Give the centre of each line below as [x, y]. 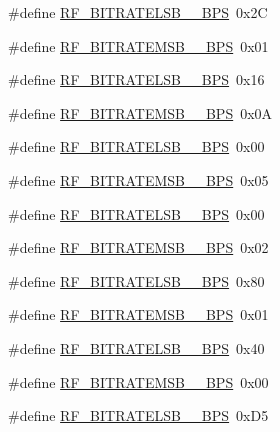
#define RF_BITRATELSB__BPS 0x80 [136, 280]
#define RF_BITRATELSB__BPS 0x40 [136, 347]
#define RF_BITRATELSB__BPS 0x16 [136, 79]
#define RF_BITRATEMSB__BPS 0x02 [138, 247]
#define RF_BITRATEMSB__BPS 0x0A [140, 112]
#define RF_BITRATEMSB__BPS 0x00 [138, 381]
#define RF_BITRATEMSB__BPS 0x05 [138, 179]
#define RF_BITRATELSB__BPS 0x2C [138, 12]
